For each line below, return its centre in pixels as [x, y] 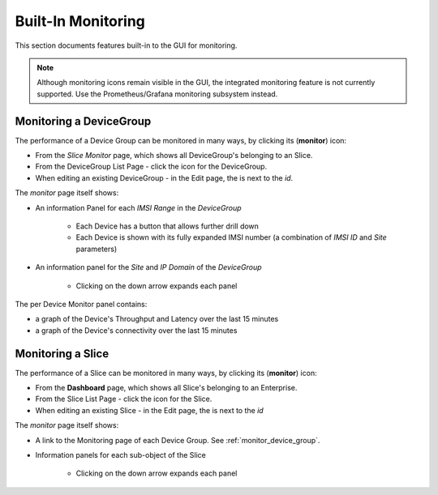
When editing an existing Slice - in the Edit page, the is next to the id [149, 410]
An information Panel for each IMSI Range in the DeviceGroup [139, 207]
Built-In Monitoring [80, 21]
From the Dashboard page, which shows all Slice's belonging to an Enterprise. [166, 388]
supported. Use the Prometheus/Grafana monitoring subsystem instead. [157, 94]
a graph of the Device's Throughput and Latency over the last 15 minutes [157, 319]
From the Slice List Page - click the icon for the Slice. [124, 399]
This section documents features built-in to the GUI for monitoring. [126, 45]
